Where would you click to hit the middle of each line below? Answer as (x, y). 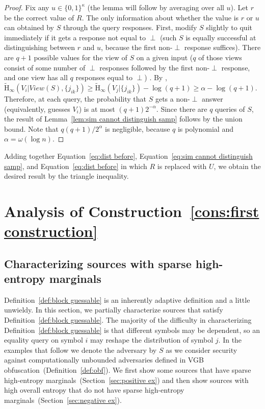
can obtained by (29, 27)
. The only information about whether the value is (160, 17)
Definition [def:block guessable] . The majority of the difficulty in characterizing (128, 320)
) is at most (97, 109)
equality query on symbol (44, 340)
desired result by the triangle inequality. (67, 176)
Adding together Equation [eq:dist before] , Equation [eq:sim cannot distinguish (128, 155)
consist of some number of (45, 67)
